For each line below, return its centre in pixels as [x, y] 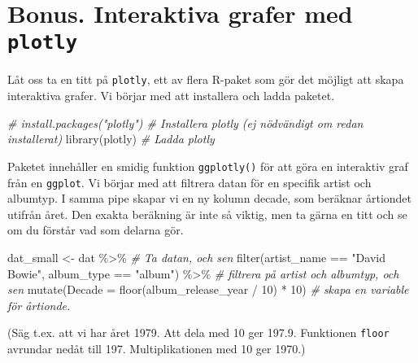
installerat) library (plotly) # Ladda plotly [111, 139]
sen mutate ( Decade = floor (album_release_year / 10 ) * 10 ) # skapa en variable [208, 289]
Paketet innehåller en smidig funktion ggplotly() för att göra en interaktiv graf [208, 166]
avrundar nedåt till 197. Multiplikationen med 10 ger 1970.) [157, 348]
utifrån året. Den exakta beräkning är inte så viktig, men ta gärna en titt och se [207, 214]
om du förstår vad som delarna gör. [96, 230]
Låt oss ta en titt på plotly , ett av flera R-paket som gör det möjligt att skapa [206, 79]
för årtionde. [39, 305]
